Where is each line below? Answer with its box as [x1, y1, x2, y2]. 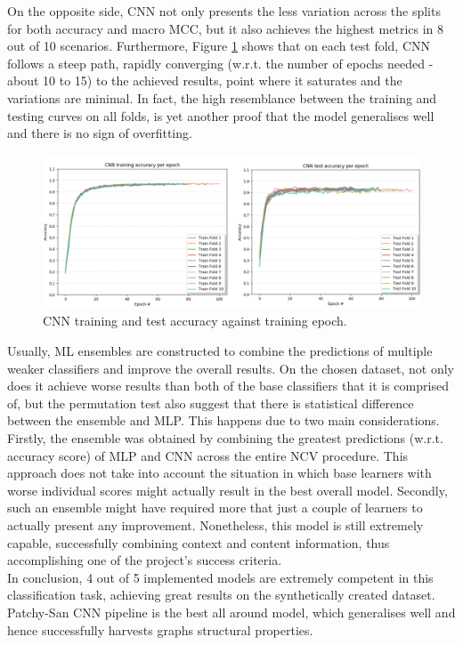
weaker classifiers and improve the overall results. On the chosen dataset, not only [7, 359, 454, 377]
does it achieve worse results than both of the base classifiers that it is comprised [7, 376, 449, 395]
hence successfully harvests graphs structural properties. [7, 620, 313, 639]
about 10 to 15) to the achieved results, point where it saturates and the [7, 71, 402, 90]
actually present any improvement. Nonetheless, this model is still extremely [7, 515, 424, 534]
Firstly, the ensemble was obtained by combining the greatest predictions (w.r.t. [7, 428, 443, 447]
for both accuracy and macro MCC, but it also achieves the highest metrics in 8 [7, 19, 444, 37]
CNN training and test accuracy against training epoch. [43, 311, 347, 330]
